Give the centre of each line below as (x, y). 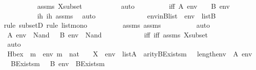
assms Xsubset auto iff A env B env (133, 6)
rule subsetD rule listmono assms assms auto (107, 25)
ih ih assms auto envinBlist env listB (127, 15)
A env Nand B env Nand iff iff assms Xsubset (107, 34)
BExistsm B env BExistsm (58, 63)
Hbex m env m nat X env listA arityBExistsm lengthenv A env (129, 53)
